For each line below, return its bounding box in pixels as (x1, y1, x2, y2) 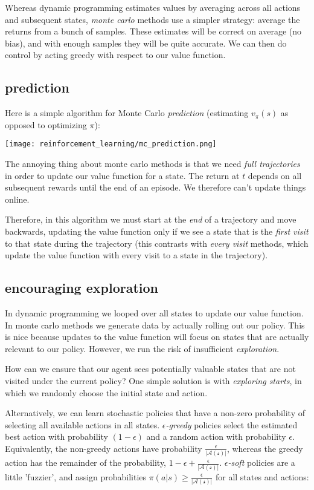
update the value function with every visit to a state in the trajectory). (5, 249, 268, 261)
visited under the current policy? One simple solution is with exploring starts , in (5, 374, 302, 387)
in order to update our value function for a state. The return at (5, 169, 240, 181)
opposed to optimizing (5, 118, 87, 131)
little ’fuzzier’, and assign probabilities (5, 470, 147, 483)
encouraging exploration (5, 278, 158, 297)
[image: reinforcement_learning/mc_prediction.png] (5, 140, 217, 149)
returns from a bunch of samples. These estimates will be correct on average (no (5, 25, 302, 38)
